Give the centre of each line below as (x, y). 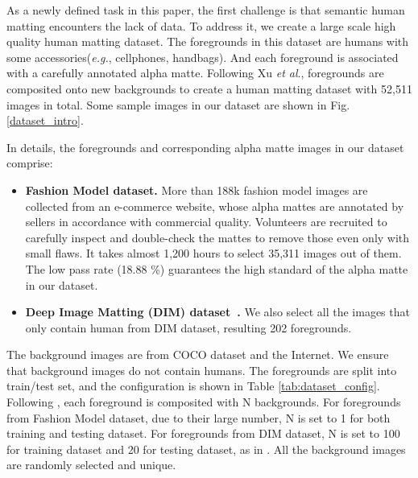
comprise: (30, 163)
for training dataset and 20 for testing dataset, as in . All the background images (206, 449)
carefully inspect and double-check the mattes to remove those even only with (217, 237)
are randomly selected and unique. (91, 465)
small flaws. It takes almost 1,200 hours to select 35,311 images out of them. (213, 253)
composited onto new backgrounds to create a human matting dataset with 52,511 (209, 88)
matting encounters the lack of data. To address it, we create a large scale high (201, 25)
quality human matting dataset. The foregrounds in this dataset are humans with (208, 41)
